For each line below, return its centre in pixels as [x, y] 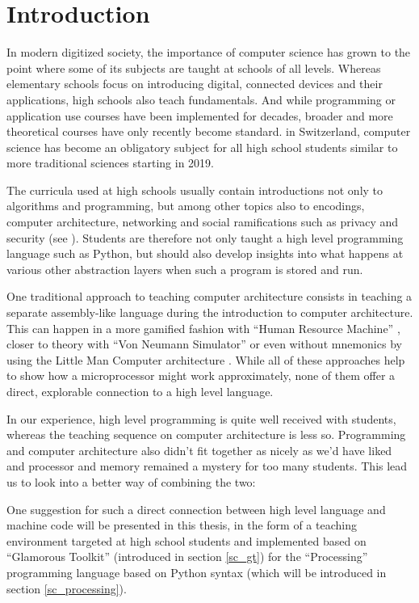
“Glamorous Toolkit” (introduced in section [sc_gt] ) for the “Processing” [187, 557]
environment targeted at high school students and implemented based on [186, 540]
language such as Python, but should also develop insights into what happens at [205, 253]
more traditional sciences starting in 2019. [111, 163]
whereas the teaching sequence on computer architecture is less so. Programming [206, 434]
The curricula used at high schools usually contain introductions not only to [195, 190]
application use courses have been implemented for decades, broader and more [200, 115]
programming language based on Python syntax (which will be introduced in [197, 572]
